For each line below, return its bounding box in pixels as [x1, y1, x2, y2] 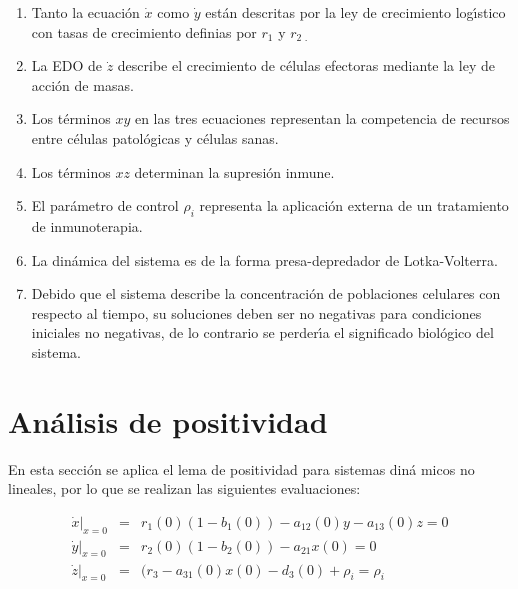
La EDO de [31, 55, 102, 76]
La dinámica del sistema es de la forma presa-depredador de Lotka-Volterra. [31, 249, 498, 270]
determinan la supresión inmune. [134, 161, 335, 182]
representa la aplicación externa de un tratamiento [199, 195, 509, 216]
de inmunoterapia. [31, 215, 143, 236]
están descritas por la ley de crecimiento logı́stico [205, 2, 506, 22]
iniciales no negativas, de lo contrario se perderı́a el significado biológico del [31, 322, 494, 343]
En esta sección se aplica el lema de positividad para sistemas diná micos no [8, 458, 475, 479]
